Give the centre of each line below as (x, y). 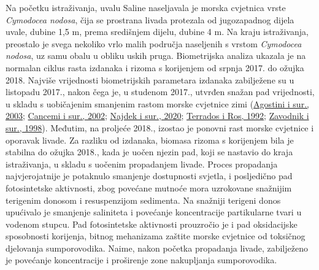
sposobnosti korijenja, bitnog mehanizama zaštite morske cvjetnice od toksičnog (156, 236)
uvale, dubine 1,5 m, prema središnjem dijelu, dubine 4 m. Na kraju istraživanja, (157, 32)
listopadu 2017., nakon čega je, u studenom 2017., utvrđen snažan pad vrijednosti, (160, 92)
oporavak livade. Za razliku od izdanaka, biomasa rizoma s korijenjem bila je (150, 140)
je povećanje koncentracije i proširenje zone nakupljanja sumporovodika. (141, 260)
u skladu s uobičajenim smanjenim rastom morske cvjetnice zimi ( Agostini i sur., (157, 103)
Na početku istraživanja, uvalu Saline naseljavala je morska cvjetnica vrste (146, 7)
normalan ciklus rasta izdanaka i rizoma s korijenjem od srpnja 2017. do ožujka (155, 67)
